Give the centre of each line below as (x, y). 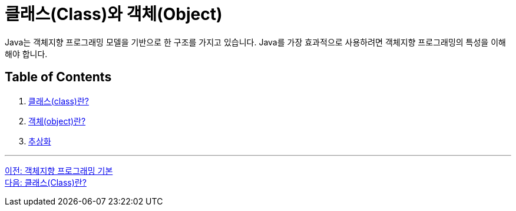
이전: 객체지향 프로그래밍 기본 (59, 170)
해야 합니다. (26, 54)
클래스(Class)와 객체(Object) (114, 14)
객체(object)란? (57, 121)
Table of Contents (58, 77)
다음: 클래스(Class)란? (46, 182)
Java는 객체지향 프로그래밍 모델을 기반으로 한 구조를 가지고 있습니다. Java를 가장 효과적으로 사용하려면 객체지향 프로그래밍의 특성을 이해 (255, 42)
